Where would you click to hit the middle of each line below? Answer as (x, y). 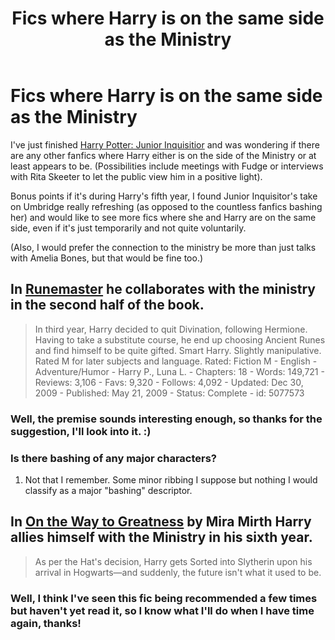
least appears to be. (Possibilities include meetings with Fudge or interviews (167, 166)
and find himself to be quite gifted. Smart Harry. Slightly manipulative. (178, 350)
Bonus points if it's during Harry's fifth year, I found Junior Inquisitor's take (164, 196)
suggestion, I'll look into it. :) (81, 431)
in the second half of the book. (107, 305)
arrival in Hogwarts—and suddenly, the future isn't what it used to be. (178, 572)
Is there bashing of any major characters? (114, 458)
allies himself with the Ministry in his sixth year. (161, 537)
